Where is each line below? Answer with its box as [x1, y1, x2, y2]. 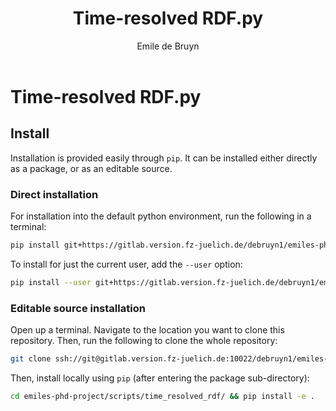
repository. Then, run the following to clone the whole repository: [10, 335, 278, 347]
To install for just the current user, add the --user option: [10, 258, 243, 270]
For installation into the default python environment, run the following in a [10, 210, 312, 222]
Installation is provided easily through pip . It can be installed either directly [10, 152, 318, 164]
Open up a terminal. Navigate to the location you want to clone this [10, 324, 285, 336]
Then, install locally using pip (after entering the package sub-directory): [10, 372, 310, 384]
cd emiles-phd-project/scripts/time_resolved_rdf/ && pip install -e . [10, 391, 315, 401]
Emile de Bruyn [136, 40, 200, 52]
